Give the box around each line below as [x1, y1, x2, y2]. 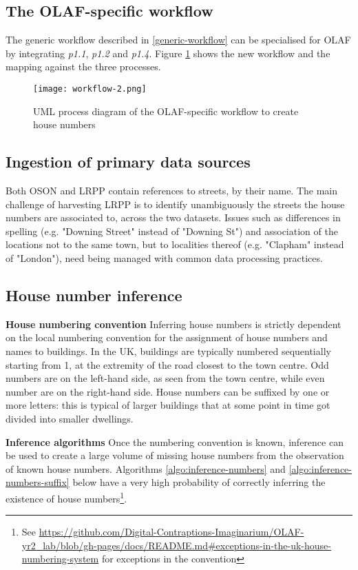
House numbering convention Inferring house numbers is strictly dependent [6, 316, 341, 331]
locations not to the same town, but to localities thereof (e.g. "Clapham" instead [6, 237, 344, 252]
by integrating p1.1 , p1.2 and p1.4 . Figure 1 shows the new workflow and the [6, 45, 330, 60]
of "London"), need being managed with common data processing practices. [6, 251, 323, 265]
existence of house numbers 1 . [6, 489, 127, 505]
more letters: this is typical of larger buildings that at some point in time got [6, 398, 330, 412]
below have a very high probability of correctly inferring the [72, 475, 326, 489]
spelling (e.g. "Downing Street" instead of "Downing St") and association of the [6, 223, 338, 238]
